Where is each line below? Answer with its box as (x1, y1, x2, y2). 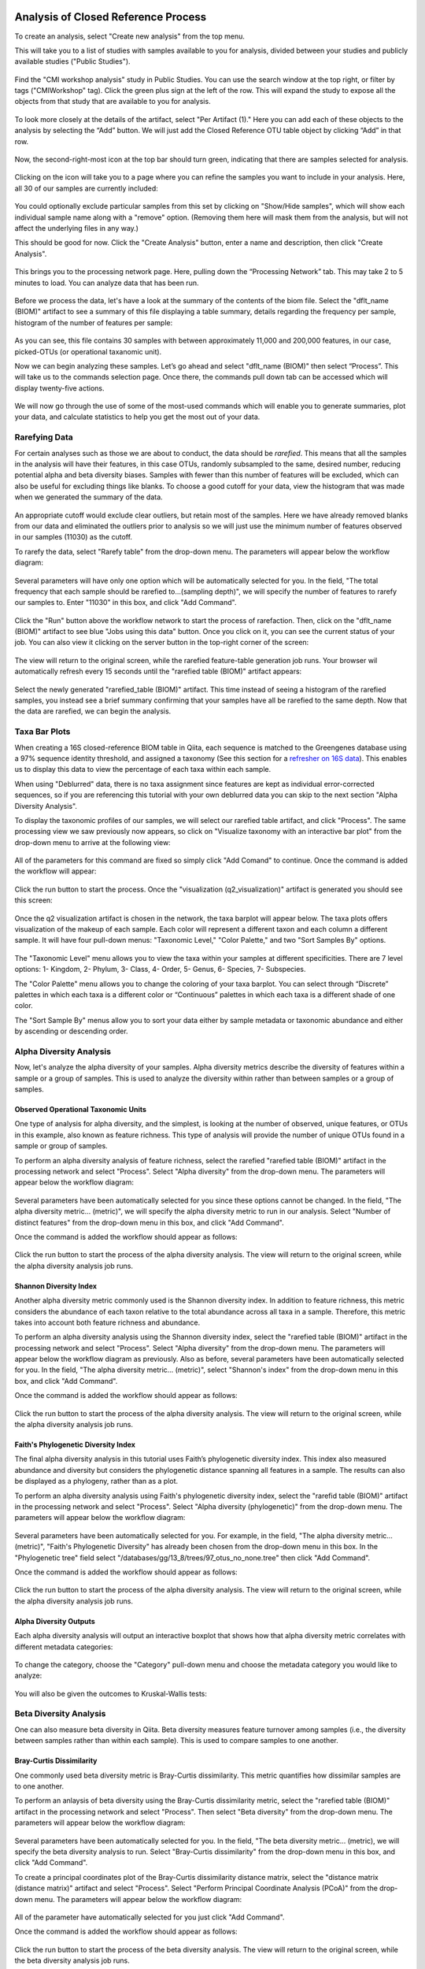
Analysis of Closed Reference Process (14, 10, 207, 24)
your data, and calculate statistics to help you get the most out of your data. (14, 412, 261, 421)
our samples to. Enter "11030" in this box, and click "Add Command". (14, 598, 237, 607)
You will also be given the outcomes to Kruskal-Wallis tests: (14, 1689, 208, 1698)
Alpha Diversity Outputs (14, 1616, 96, 1626)
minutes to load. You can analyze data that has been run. (14, 278, 199, 287)
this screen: (14, 896, 53, 905)
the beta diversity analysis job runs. (14, 1956, 130, 1965)
